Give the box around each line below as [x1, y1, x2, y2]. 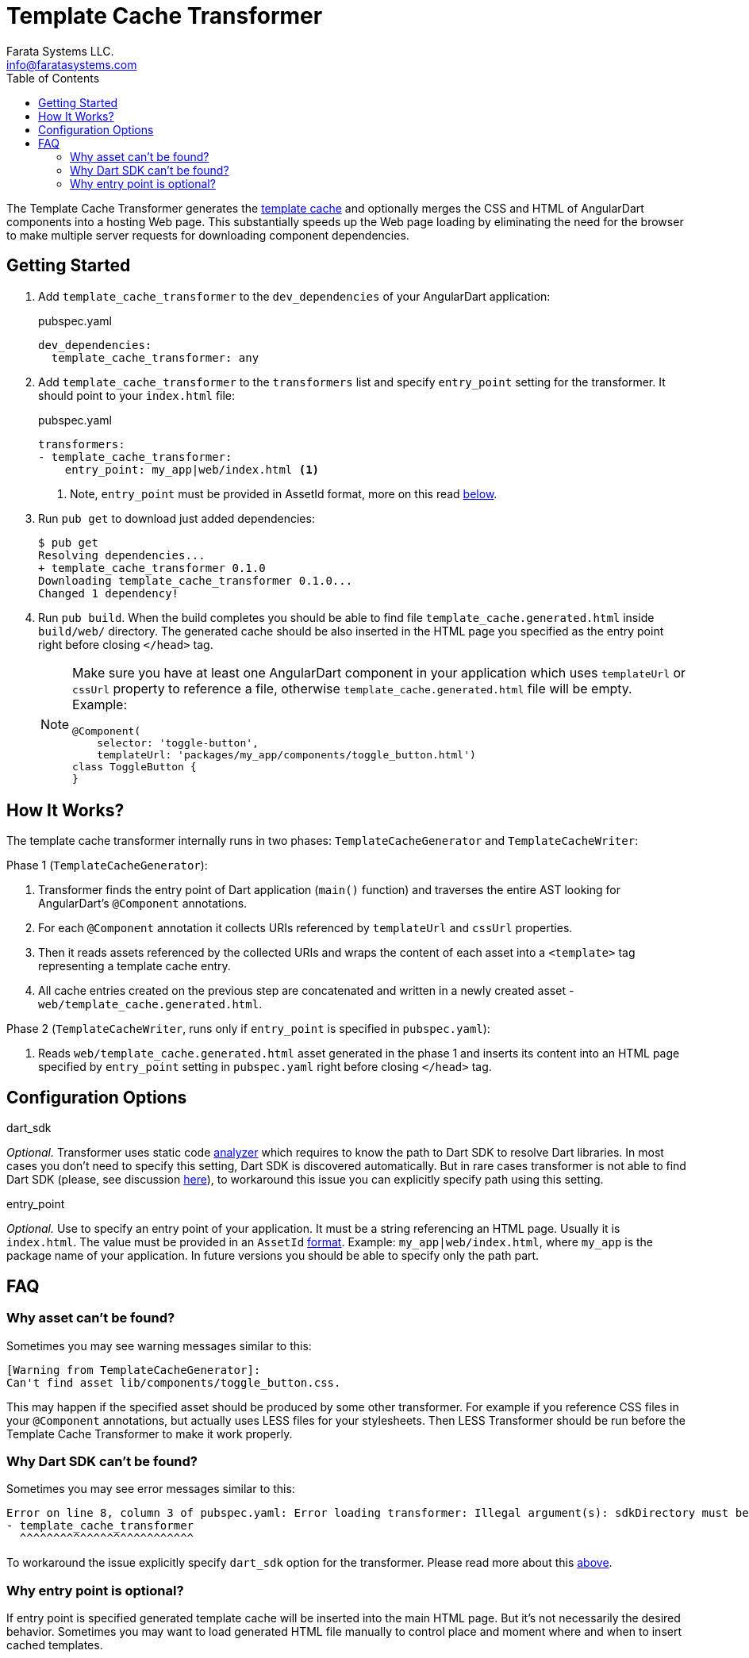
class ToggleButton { [72, 760, 197, 773]
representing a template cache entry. [38, 959, 231, 973]
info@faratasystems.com [6, 57, 137, 71]
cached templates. [6, 1638, 103, 1652]
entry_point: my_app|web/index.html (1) [64, 462, 320, 476]
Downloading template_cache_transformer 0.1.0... [38, 574, 353, 587]
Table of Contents [6, 71, 100, 85]
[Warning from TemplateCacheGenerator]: [6, 1363, 261, 1376]
